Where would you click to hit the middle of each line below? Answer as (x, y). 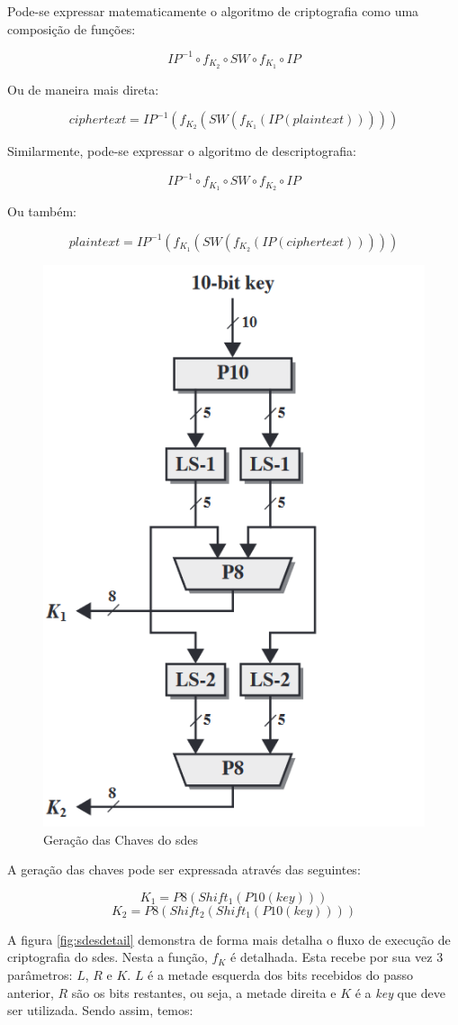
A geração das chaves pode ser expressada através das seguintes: (184, 869)
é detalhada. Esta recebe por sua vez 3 (337, 957)
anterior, (31, 992)
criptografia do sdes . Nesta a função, (108, 957)
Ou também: (42, 211)
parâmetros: (40, 974)
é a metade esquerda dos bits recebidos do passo (280, 974)
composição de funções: (72, 28)
